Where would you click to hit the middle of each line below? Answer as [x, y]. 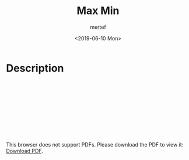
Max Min [98, 11]
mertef [98, 27]
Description [35, 68]
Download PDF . [25, 151]
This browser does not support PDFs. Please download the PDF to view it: [95, 144]
